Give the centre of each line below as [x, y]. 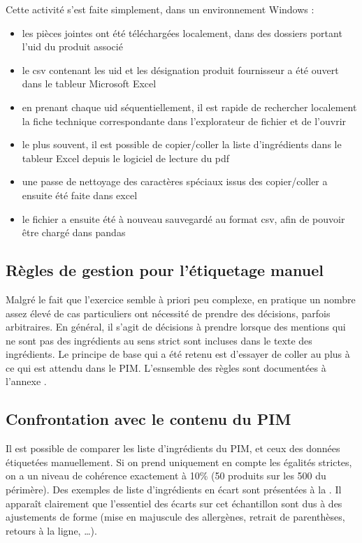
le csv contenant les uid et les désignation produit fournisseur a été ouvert [180, 70]
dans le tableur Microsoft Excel [89, 84]
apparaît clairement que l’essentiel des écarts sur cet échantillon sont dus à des [174, 503]
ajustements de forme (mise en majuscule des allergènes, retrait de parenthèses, [175, 517]
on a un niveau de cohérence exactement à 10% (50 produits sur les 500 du [166, 476]
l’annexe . [26, 381]
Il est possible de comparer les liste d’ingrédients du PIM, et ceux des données [173, 448]
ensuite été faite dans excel [80, 195]
